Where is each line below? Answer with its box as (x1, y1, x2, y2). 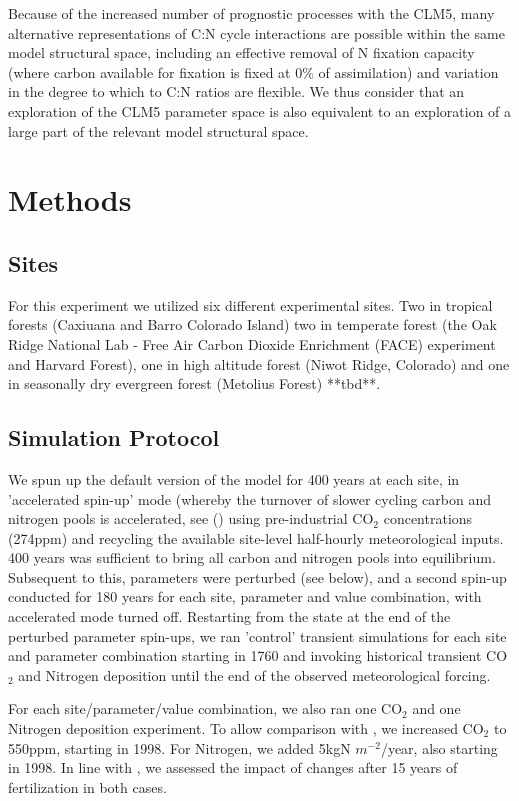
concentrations (383, 508, 473, 529)
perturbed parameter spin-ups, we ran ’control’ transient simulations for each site (8, 625, 507, 646)
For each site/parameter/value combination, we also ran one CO (8, 698, 403, 719)
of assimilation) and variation (318, 61, 499, 82)
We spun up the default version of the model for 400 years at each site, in (8, 468, 460, 489)
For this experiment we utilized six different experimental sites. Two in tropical (8, 294, 493, 315)
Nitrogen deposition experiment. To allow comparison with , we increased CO (8, 718, 484, 739)
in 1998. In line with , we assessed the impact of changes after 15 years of (8, 757, 458, 778)
